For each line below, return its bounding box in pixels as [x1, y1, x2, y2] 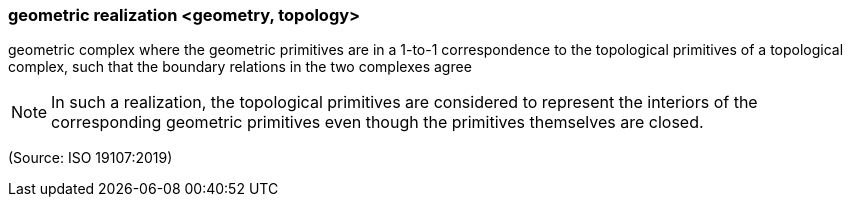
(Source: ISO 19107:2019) [8, 149, 173, 167]
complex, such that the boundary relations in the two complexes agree [8, 58, 472, 76]
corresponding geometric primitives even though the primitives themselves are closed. [51, 112, 704, 133]
